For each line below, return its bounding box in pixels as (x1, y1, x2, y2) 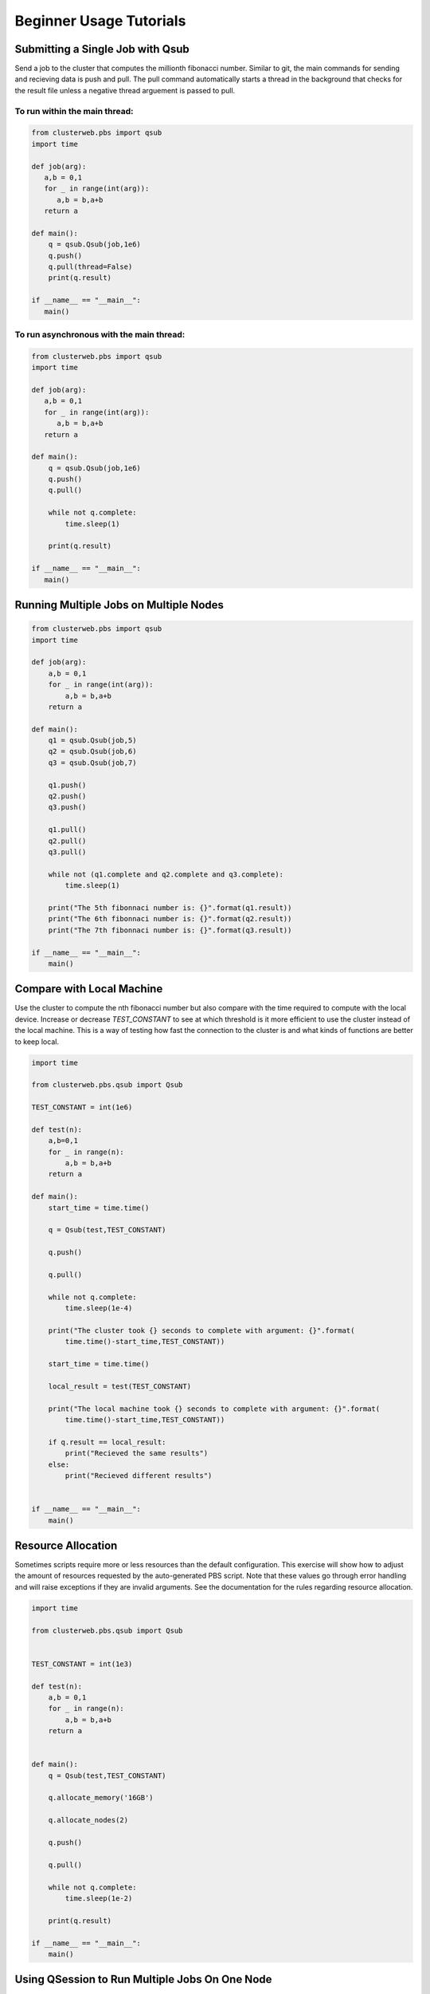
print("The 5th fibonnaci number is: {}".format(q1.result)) (48, 903, 292, 912)
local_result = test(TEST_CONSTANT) (48, 1381, 191, 1391)
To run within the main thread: (14, 105, 134, 116)
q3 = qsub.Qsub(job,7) (48, 758, 137, 767)
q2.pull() (48, 836, 87, 845)
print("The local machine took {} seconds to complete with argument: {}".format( (48, 1404, 381, 1413)
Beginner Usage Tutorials (14, 12, 186, 30)
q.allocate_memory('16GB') (48, 1793, 154, 1803)
